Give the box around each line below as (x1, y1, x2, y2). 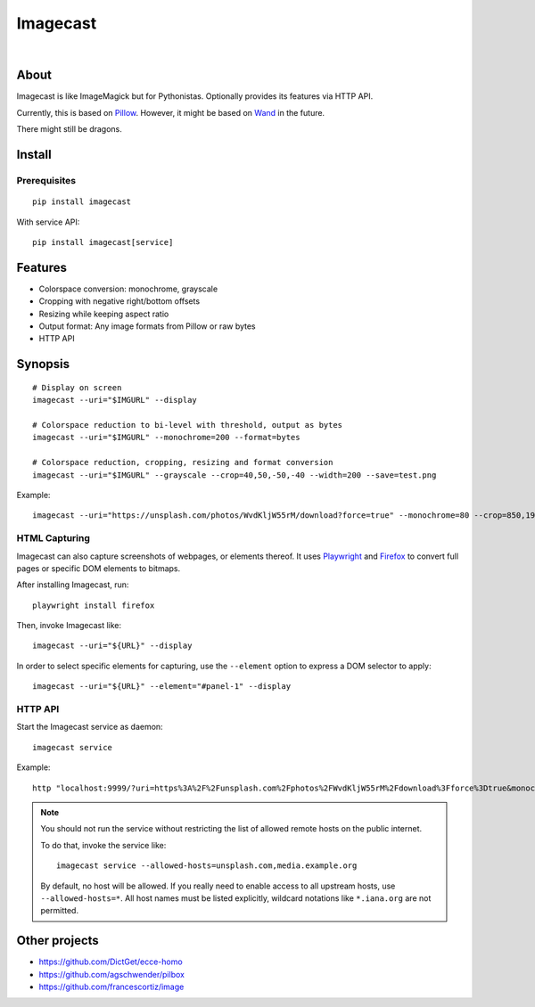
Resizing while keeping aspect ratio (38, 308, 169, 319)
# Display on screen (32, 382, 122, 392)
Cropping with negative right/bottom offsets (38, 296, 201, 307)
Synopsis (16, 356, 70, 372)
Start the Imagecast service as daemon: (16, 722, 164, 733)
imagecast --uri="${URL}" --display (32, 641, 193, 651)
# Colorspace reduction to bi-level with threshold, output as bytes (32, 420, 343, 430)
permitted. (40, 905, 79, 916)
